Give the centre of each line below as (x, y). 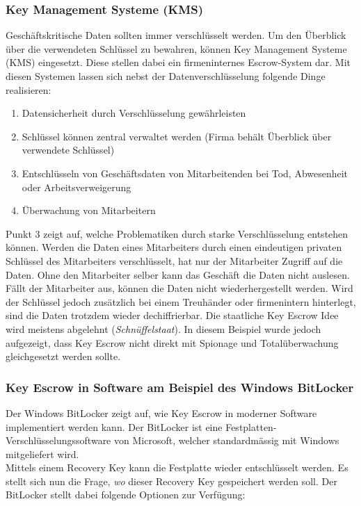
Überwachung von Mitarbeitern (89, 210)
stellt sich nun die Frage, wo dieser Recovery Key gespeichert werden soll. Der (171, 481)
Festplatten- (251, 426)
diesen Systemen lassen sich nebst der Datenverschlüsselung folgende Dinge (166, 76)
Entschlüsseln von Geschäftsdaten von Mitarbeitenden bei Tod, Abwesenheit (185, 173)
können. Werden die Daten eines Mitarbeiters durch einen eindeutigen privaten (174, 247)
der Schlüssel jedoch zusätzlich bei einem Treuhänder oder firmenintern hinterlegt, (181, 301)
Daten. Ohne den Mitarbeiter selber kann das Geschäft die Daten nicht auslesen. (178, 274)
